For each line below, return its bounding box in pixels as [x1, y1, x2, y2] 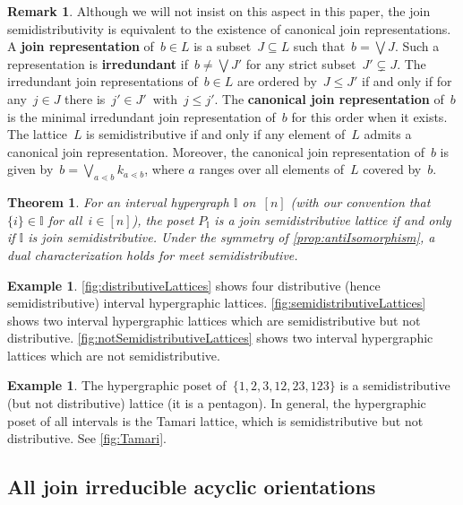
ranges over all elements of [199, 160, 344, 178]
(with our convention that [290, 193, 431, 212]
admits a [364, 125, 412, 144]
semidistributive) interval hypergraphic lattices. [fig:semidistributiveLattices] [7, 293, 426, 312]
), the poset [132, 210, 194, 229]
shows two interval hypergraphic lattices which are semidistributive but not [7, 310, 421, 329]
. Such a [394, 37, 440, 56]
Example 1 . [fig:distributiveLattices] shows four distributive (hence [7, 275, 381, 294]
